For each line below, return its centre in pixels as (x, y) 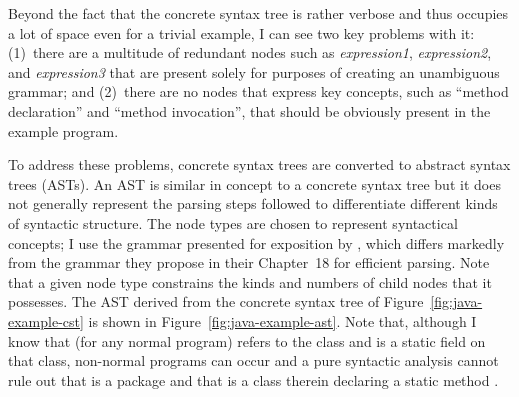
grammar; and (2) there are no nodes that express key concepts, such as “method (258, 91)
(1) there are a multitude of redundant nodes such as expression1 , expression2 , (250, 52)
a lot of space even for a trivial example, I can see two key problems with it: (241, 32)
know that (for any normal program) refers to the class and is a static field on (247, 340)
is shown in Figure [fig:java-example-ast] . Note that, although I (282, 320)
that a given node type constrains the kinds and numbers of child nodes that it (250, 281)
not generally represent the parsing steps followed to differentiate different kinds (253, 203)
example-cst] (46, 320)
